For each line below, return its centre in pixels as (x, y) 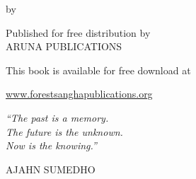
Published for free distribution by (78, 32)
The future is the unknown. (64, 131)
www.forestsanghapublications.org (79, 94)
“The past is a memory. (57, 117)
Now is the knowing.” (51, 145)
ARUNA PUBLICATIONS (64, 46)
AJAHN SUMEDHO (51, 169)
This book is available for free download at (98, 70)
